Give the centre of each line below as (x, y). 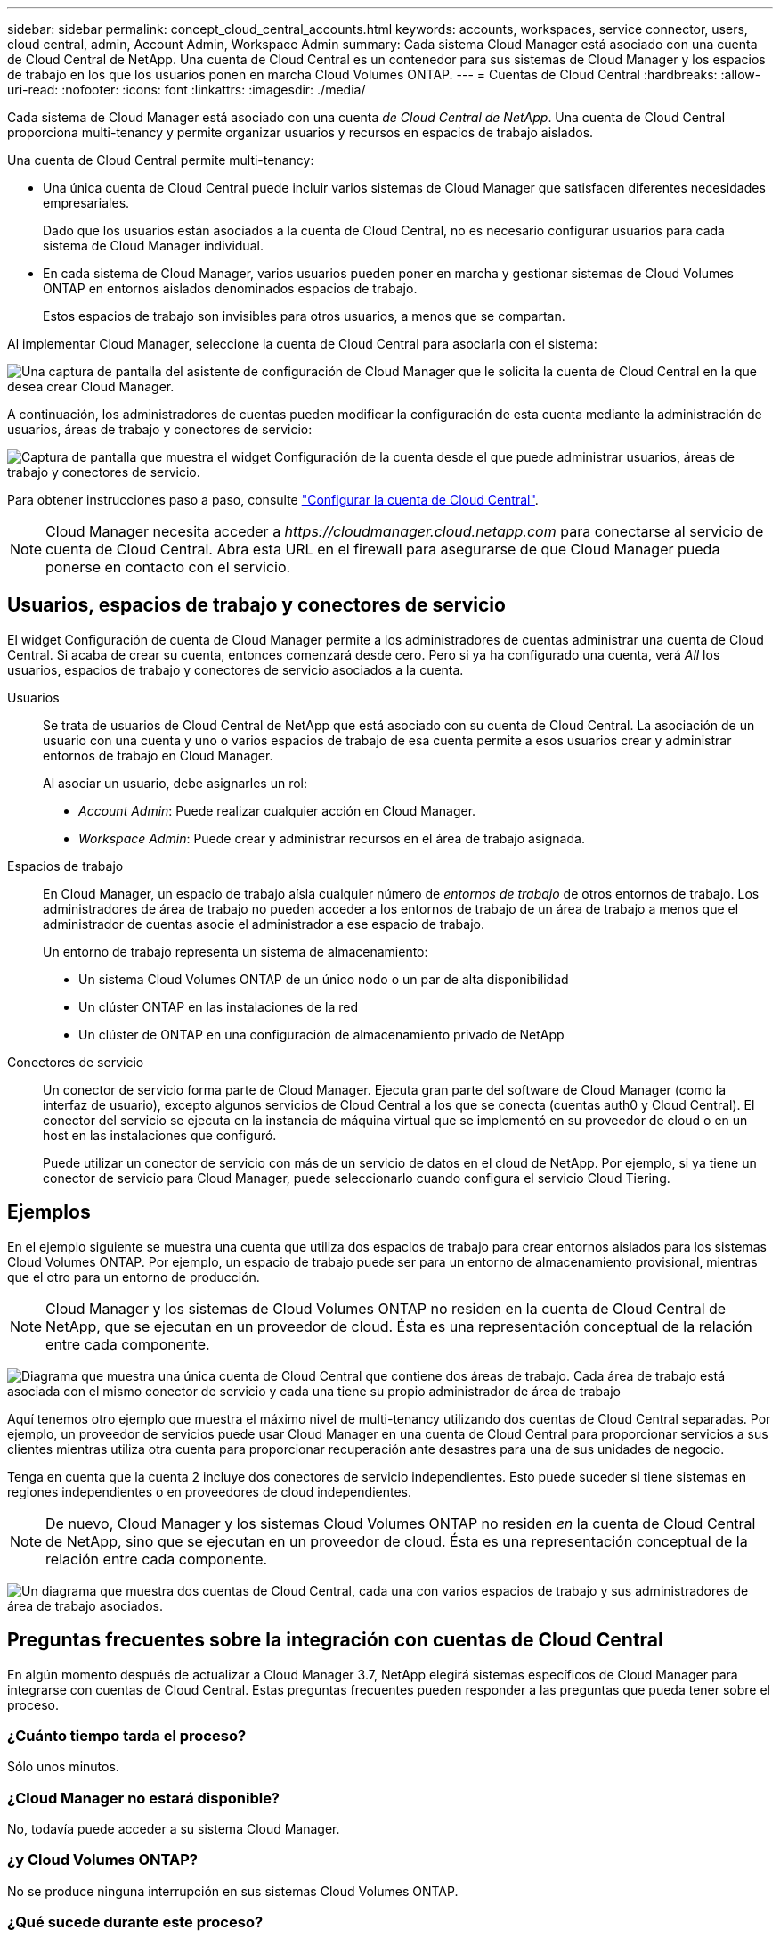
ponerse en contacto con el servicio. (168, 567)
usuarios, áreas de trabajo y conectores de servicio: (160, 429)
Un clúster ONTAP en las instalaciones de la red (219, 1006)
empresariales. (86, 203)
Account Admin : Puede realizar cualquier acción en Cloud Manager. (277, 810)
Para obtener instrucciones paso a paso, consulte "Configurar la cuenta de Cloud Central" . (273, 500)
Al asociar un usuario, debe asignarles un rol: (175, 783)
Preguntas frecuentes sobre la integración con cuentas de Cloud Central (335, 1640)
